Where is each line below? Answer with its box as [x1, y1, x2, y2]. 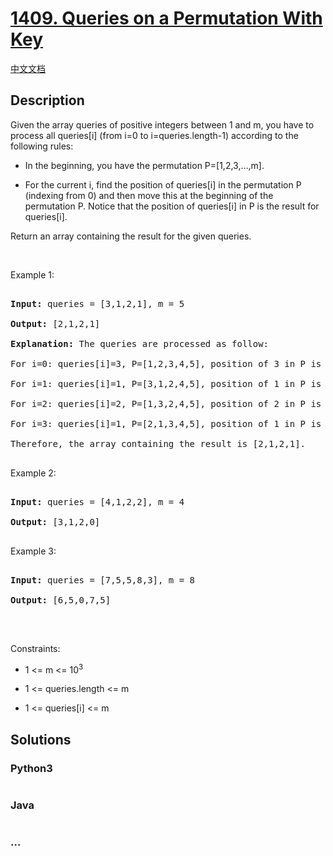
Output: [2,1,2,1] [10, 318, 101, 329]
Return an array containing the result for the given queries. [10, 230, 252, 242]
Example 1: [10, 268, 55, 281]
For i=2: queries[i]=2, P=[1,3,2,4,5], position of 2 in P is [10, 398, 322, 409]
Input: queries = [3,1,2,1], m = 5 [10, 298, 185, 309]
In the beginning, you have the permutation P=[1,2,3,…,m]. [24, 159, 265, 171]
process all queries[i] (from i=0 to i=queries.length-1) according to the [10, 129, 299, 141]
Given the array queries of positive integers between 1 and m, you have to [10, 118, 315, 131]
